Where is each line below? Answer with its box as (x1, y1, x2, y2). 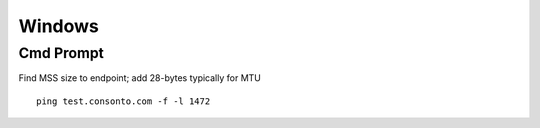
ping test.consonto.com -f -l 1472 (36, 95, 211, 107)
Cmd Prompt (18, 44, 104, 62)
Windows (18, 15, 99, 37)
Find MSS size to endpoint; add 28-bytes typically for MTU (18, 72, 262, 84)
